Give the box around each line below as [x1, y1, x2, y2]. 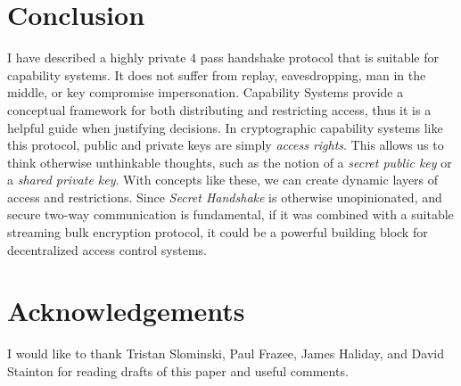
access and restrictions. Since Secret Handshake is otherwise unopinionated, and [7, 187, 442, 206]
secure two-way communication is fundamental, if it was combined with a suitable [7, 205, 454, 224]
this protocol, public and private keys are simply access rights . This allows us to [7, 136, 444, 154]
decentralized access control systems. [7, 240, 208, 259]
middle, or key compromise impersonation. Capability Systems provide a [7, 83, 404, 102]
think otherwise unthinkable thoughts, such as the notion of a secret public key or [7, 152, 452, 171]
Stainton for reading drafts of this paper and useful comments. [7, 361, 349, 380]
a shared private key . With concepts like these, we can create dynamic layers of [7, 170, 439, 189]
